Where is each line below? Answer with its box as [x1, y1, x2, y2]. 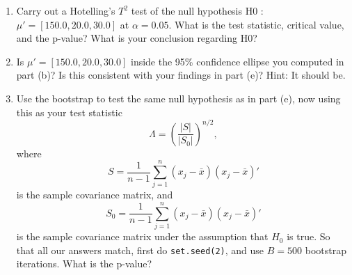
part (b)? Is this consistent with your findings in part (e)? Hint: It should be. [16, 68, 346, 82]
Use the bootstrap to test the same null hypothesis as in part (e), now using [16, 91, 341, 105]
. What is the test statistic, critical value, [168, 17, 344, 31]
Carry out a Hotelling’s [16, 3, 115, 17]
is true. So [287, 229, 330, 244]
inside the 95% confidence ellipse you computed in [131, 54, 344, 68]
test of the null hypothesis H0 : [131, 3, 264, 17]
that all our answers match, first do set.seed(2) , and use [16, 242, 264, 257]
